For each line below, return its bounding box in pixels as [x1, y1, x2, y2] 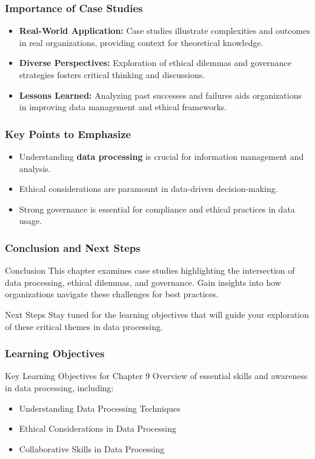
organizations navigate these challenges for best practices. [5, 288, 219, 300]
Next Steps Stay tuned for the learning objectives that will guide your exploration [5, 308, 310, 320]
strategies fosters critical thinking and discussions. [19, 68, 205, 81]
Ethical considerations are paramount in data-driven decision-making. [19, 182, 278, 195]
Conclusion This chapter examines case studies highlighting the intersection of [5, 264, 295, 277]
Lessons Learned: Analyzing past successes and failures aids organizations [19, 88, 302, 101]
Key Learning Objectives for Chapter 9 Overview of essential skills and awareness [5, 369, 308, 382]
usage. [19, 214, 42, 227]
